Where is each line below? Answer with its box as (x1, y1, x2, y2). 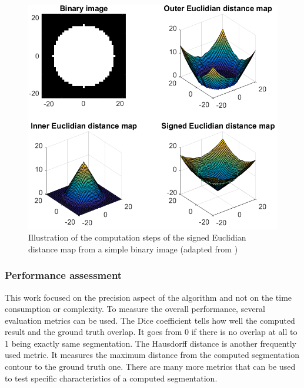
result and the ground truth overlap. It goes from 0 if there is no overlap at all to (5, 325, 298, 338)
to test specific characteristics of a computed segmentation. (5, 371, 218, 384)
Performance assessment (5, 268, 122, 282)
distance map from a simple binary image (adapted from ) (28, 242, 238, 255)
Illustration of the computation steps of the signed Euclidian (28, 231, 246, 244)
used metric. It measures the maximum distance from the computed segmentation (5, 348, 299, 361)
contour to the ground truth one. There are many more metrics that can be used (5, 360, 296, 373)
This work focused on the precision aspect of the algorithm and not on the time (5, 291, 292, 303)
